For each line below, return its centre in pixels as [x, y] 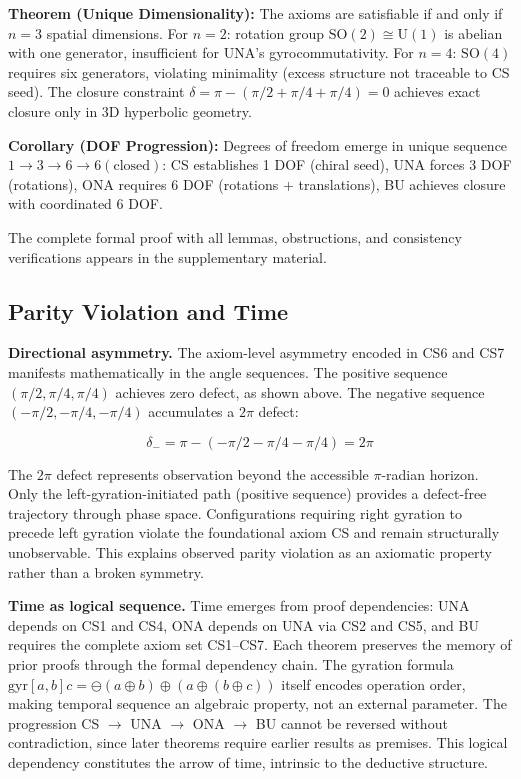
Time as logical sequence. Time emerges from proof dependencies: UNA [239, 605]
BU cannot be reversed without [351, 722]
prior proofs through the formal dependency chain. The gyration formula [231, 664]
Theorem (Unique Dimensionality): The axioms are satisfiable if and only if [255, 13]
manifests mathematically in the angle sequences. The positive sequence [228, 371]
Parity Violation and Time [148, 310]
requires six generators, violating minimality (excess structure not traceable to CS [259, 71]
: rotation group [275, 32]
